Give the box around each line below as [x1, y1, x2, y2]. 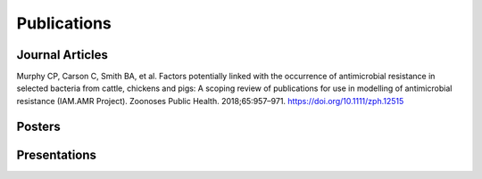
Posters [16, 118, 62, 134]
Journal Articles [16, 47, 109, 62]
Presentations [16, 147, 97, 162]
